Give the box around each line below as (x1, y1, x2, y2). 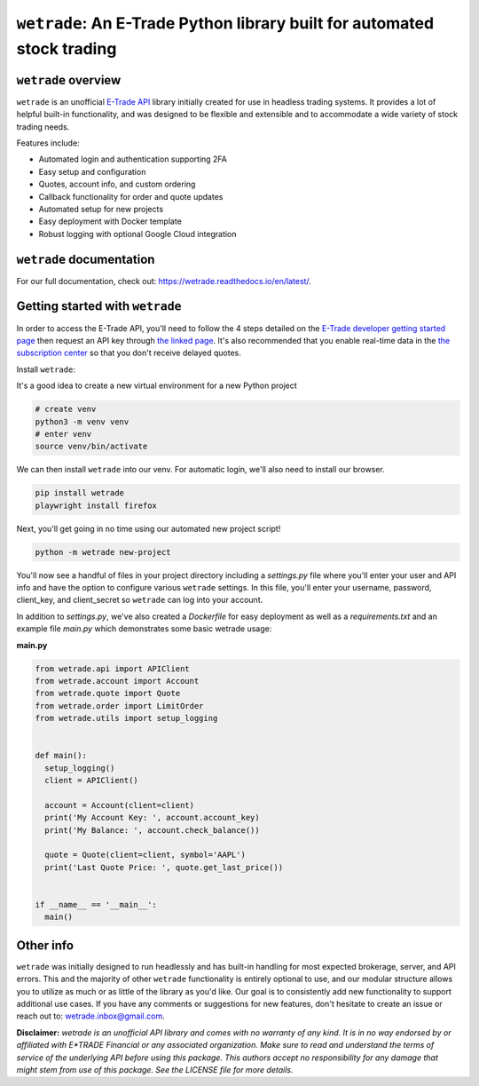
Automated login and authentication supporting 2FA (38, 154, 228, 164)
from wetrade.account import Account (35, 676, 200, 686)
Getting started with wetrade (16, 298, 182, 314)
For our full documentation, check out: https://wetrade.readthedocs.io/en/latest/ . (16, 275, 312, 286)
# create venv (35, 404, 97, 415)
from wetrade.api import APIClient (35, 663, 190, 674)
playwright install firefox (35, 500, 157, 511)
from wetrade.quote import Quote (35, 688, 181, 699)
